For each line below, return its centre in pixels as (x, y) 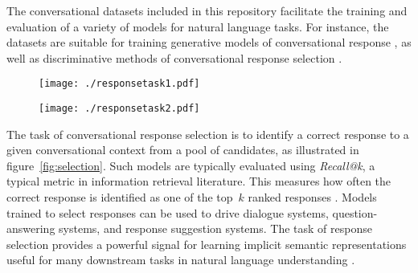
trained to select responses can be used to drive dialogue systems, (168, 212)
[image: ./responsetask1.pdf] (119, 84)
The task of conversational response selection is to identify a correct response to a (208, 134)
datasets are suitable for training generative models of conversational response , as (209, 42)
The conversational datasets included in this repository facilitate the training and (207, 10)
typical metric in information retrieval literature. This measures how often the (199, 181)
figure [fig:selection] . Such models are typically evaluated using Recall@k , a (191, 165)
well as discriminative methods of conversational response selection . (174, 57)
